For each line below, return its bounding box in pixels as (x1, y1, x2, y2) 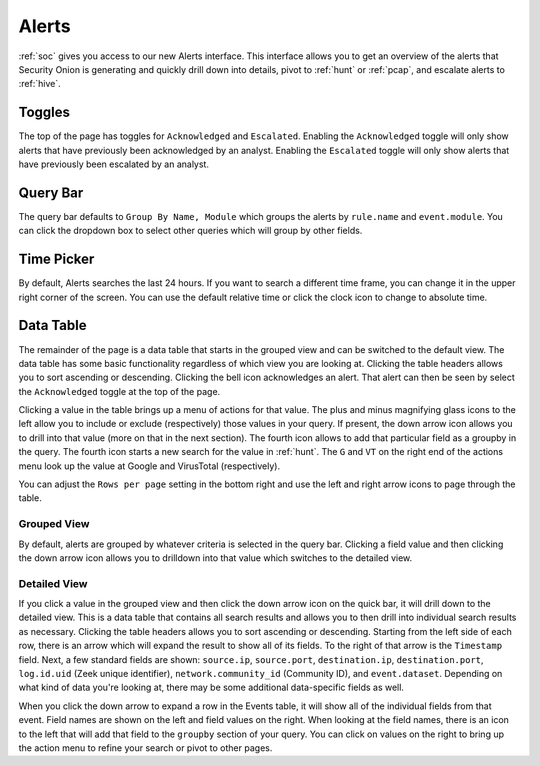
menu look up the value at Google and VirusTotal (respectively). (18, 460, 280, 472)
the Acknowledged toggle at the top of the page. (18, 385, 221, 397)
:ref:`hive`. (18, 78, 61, 90)
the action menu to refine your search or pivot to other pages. (18, 742, 273, 754)
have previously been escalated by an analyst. (18, 158, 210, 170)
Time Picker (18, 251, 95, 268)
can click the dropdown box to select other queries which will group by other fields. (18, 225, 363, 237)
